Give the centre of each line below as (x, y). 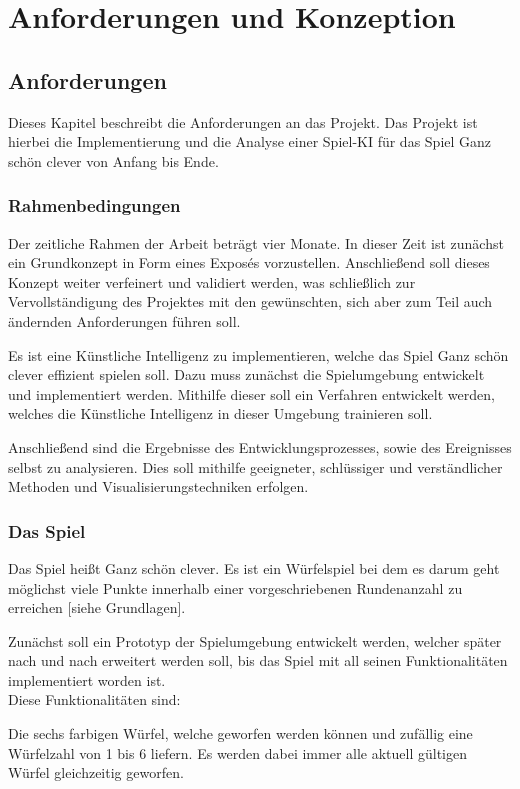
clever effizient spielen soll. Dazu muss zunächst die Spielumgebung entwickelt (246, 374)
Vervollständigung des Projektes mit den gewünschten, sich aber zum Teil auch (250, 301)
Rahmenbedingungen (94, 205)
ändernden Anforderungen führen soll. (124, 320)
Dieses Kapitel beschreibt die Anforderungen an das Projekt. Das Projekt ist (243, 121)
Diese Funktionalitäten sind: (94, 699)
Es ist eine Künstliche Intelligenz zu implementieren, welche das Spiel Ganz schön (258, 354)
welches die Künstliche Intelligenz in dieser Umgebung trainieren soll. (220, 413)
